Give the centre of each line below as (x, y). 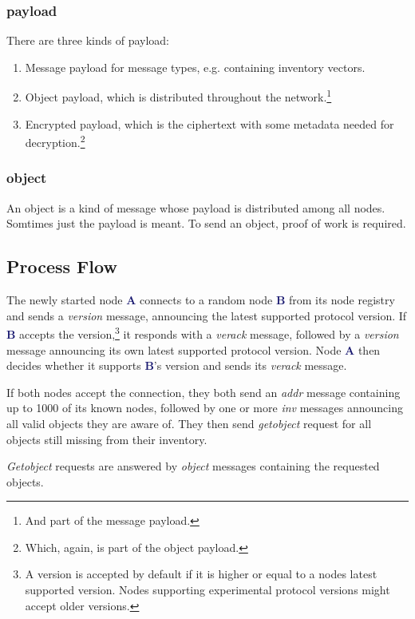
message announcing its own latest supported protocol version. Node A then (194, 349)
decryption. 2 (55, 141)
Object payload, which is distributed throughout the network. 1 (178, 96)
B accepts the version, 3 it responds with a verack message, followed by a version (203, 333)
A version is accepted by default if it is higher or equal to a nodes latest (201, 574)
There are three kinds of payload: (88, 40)
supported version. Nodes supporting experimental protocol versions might (207, 590)
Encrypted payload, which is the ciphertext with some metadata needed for (209, 123)
